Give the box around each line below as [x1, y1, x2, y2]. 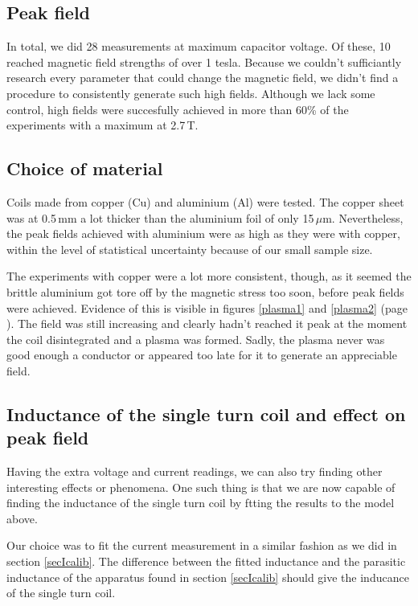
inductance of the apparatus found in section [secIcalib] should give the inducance [6, 568, 409, 585]
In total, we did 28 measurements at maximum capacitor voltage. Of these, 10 [6, 38, 391, 55]
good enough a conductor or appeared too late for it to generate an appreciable [6, 346, 397, 363]
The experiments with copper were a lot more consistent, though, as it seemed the [6, 268, 412, 285]
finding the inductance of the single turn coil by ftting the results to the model [6, 494, 395, 511]
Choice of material [6, 156, 163, 181]
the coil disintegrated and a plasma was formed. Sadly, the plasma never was [6, 330, 385, 347]
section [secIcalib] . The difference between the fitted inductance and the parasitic [6, 553, 406, 570]
